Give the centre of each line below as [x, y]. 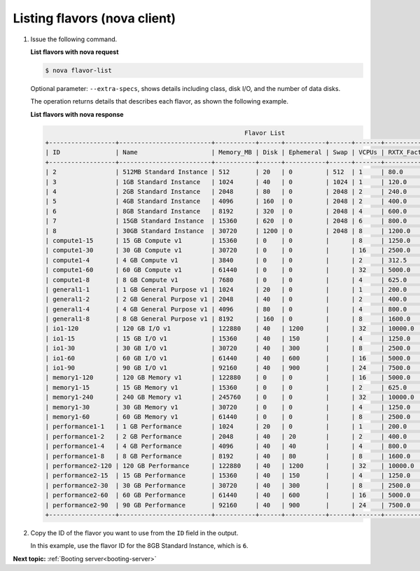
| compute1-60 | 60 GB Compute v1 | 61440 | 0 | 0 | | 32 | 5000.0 [228, 270]
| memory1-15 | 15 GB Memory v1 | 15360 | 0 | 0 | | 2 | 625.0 [226, 387]
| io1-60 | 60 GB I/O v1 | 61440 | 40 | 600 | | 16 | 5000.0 [228, 358]
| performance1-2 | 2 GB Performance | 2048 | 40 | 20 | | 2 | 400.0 [226, 436]
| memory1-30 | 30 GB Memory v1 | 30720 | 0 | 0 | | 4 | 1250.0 [228, 407]
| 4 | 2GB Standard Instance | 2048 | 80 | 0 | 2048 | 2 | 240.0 [226, 192]
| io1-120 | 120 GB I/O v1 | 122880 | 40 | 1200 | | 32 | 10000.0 [230, 329]
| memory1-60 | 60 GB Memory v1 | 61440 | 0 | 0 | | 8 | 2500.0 [228, 417]
